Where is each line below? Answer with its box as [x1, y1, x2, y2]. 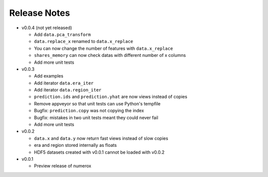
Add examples [34, 73, 64, 79]
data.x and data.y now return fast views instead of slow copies [34, 135, 168, 141]
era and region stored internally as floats [34, 142, 117, 148]
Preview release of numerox [34, 163, 91, 169]
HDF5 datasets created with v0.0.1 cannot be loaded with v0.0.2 [34, 149, 165, 155]
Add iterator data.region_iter [34, 87, 102, 93]
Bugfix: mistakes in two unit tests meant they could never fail [34, 114, 158, 121]
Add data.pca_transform [34, 31, 91, 37]
